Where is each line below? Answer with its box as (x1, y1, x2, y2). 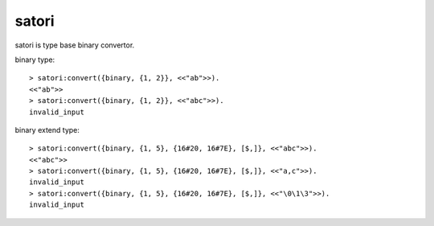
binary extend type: (14, 125, 80, 134)
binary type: (14, 55, 55, 64)
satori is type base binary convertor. (14, 40, 135, 50)
